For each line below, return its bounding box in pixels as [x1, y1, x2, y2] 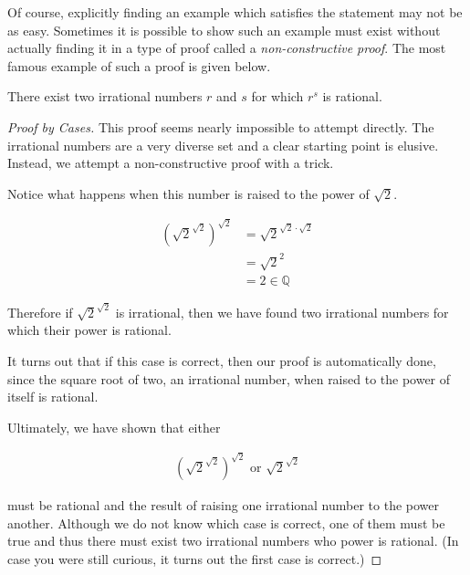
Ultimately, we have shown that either [7, 417, 221, 436]
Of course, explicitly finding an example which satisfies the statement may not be [7, 3, 463, 21]
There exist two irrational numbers [7, 87, 203, 106]
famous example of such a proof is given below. [7, 56, 271, 75]
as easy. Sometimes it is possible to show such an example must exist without [7, 20, 441, 39]
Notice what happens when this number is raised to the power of [7, 183, 370, 203]
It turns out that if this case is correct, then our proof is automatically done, [7, 350, 436, 370]
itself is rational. [7, 387, 99, 406]
